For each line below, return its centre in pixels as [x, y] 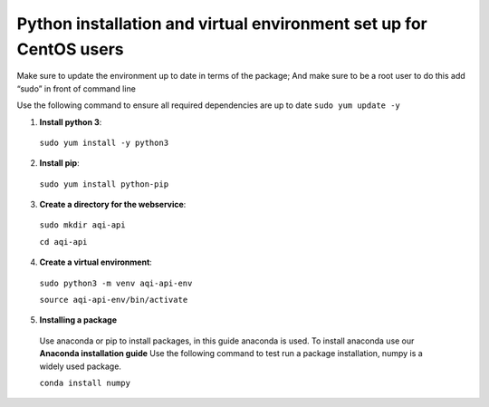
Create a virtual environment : [96, 262]
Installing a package [78, 320]
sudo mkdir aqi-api [82, 225]
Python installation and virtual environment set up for [222, 24]
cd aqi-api [63, 242]
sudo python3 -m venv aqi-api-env [116, 283]
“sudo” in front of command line [76, 88]
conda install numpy [85, 383]
